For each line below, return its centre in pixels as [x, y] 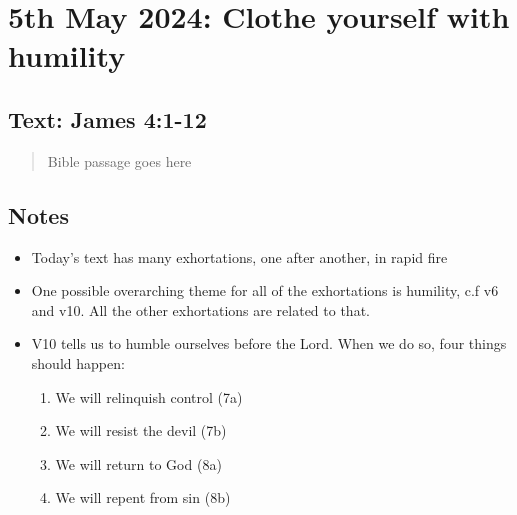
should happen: [78, 362]
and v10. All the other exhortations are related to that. [200, 309]
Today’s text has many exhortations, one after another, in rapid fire [239, 256]
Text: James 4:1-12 [107, 118]
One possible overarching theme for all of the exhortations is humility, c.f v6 [265, 290]
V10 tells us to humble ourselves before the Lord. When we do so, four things [269, 343]
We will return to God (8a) [138, 463]
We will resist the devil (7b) [141, 430]
